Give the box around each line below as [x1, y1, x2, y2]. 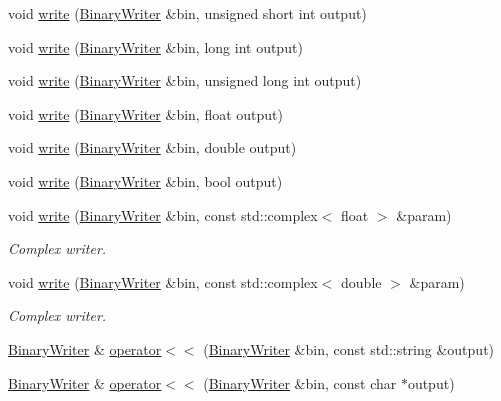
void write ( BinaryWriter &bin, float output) [8, 103, 283, 124]
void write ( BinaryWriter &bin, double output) [8, 137, 297, 158]
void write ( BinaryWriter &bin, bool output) [8, 170, 283, 191]
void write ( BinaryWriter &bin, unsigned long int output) [8, 70, 362, 91]
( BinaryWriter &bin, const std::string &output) [203, 338, 495, 359]
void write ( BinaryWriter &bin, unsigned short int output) [8, 3, 367, 23]
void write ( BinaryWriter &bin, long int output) [8, 36, 303, 57]
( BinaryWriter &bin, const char [203, 372, 397, 393]
